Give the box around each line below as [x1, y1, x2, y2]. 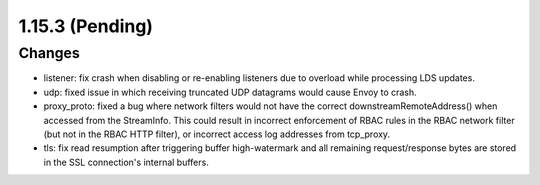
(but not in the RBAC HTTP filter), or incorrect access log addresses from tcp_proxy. [43, 128, 390, 140]
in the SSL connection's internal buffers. [43, 156, 209, 168]
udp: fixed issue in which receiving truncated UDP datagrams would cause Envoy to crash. [43, 86, 417, 98]
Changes [18, 44, 80, 62]
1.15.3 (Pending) [18, 15, 154, 37]
